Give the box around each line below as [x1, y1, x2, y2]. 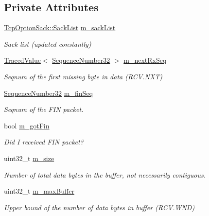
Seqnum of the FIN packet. [4, 104, 84, 114]
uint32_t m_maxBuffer [4, 186, 74, 196]
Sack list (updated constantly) [4, 38, 91, 49]
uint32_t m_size [4, 153, 54, 163]
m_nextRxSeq [123, 55, 167, 65]
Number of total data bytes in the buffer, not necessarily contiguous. [4, 169, 206, 180]
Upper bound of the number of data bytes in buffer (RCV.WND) [4, 202, 195, 212]
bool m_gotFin [4, 120, 50, 130]
